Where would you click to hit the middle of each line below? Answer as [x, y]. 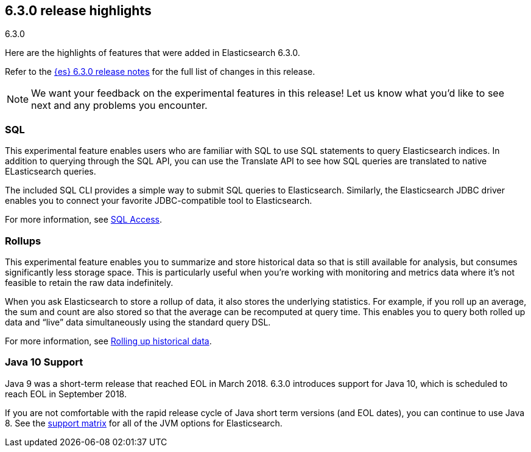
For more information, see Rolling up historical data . [108, 341]
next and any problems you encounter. [119, 106]
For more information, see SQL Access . [83, 220]
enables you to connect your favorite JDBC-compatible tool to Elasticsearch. [159, 201]
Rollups [23, 241]
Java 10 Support [44, 362]
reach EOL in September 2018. [66, 394]
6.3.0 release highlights [78, 11]
